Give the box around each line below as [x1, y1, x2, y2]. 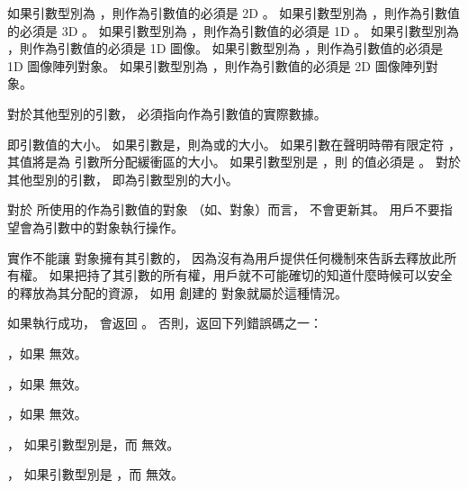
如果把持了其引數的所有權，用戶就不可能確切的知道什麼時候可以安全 [49, 266, 453, 285]
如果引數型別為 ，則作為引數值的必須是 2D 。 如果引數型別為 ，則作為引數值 [7, 4, 461, 22]
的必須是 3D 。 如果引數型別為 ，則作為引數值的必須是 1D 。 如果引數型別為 [7, 21, 460, 40]
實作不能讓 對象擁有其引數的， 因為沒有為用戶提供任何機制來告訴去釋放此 [7, 248, 445, 267]
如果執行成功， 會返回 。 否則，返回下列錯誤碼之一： [7, 313, 322, 332]
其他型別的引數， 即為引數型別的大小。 [7, 169, 238, 188]
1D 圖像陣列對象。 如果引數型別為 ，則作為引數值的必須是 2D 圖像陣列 [7, 56, 426, 75]
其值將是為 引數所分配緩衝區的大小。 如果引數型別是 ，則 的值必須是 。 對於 [7, 152, 461, 171]
